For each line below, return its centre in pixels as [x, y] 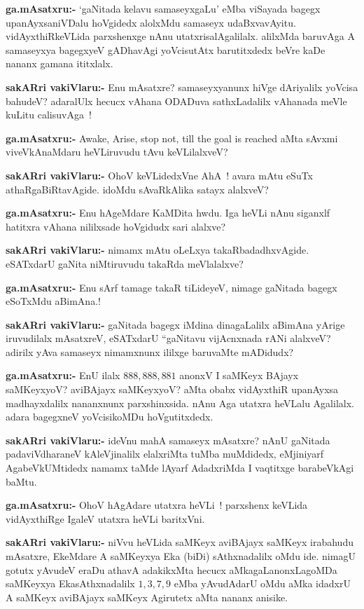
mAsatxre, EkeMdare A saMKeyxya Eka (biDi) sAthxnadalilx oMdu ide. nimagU [181, 556]
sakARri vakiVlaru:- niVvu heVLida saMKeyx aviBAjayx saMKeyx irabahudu [180, 542]
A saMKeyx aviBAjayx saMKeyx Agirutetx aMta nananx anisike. [147, 597]
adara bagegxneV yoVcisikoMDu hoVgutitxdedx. [110, 417]
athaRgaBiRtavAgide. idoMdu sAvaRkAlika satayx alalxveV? [137, 189]
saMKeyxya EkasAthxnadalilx [70, 583]
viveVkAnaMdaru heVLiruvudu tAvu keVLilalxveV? [117, 152]
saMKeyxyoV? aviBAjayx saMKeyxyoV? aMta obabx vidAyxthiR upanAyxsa [172, 389]
